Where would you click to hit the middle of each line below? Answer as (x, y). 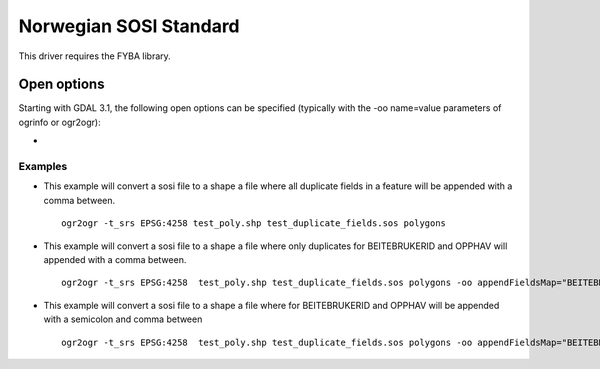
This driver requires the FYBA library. (95, 56)
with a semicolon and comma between (123, 319)
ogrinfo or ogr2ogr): (59, 122)
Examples (43, 166)
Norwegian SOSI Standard (129, 26)
